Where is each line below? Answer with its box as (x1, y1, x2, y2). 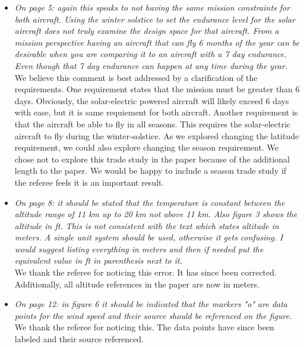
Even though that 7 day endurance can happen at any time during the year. (14, 59, 288, 71)
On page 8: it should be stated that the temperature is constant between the (14, 196, 285, 208)
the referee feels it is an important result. (14, 176, 164, 188)
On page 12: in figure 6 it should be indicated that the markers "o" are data (14, 298, 288, 310)
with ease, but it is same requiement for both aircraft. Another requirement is (14, 106, 298, 118)
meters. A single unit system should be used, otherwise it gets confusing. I (14, 231, 283, 243)
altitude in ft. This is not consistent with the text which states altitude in (14, 219, 279, 232)
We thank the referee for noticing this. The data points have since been (14, 321, 274, 333)
